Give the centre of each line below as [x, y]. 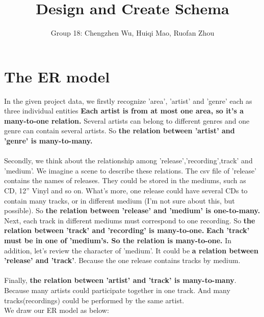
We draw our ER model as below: [57, 310]
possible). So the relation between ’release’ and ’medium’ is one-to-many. [132, 210]
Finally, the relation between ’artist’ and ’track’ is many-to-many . [120, 280]
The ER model [57, 76]
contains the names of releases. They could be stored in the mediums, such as [125, 180]
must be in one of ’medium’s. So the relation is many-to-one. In [118, 240]
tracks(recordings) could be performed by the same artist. [94, 300]
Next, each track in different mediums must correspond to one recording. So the [130, 220]
